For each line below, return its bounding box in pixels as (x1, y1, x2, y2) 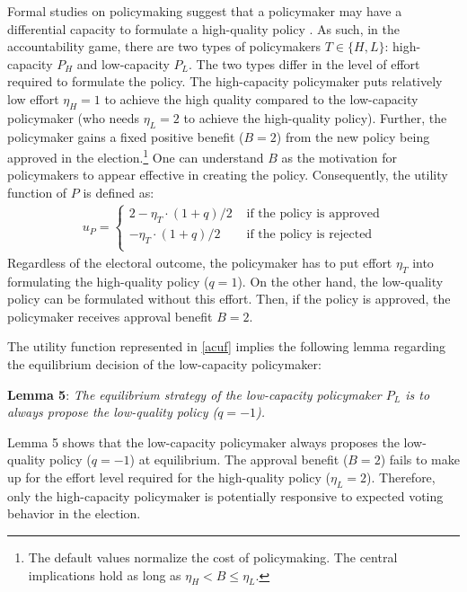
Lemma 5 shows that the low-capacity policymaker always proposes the (7, 432, 400, 451)
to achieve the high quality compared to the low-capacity (104, 89, 419, 108)
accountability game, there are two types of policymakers (7, 37, 322, 56)
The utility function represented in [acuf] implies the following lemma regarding (7, 337, 446, 356)
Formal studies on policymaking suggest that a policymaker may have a (7, 2, 402, 20)
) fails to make (380, 450, 460, 469)
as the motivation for (281, 147, 398, 166)
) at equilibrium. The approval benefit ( (129, 450, 348, 469)
